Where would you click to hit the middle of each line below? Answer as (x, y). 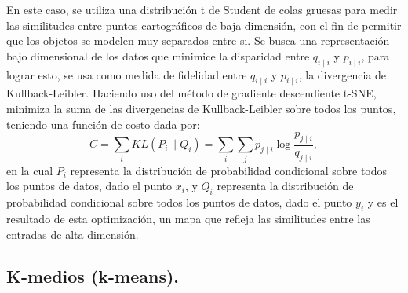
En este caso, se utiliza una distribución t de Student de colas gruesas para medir (202, 9)
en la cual (30, 170)
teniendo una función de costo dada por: (103, 124)
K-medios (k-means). (93, 276)
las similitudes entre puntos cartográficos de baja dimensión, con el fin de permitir (204, 25)
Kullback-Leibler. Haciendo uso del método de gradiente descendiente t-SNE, (191, 93)
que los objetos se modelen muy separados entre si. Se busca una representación (198, 40)
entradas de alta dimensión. (73, 234)
